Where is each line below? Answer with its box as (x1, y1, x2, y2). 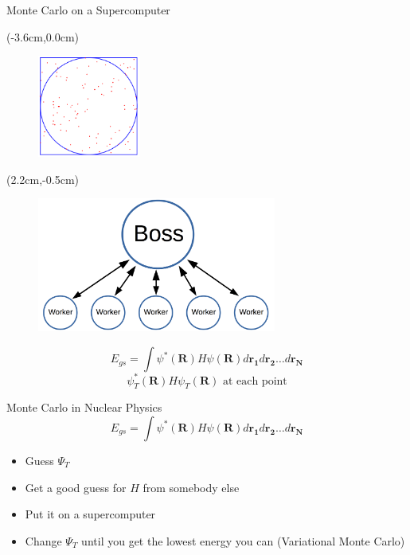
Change (25, 532, 62, 549)
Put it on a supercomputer (25, 506, 156, 522)
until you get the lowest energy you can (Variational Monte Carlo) (81, 532, 405, 549)
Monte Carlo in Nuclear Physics (6, 399, 162, 416)
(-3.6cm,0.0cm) (6, 28, 79, 45)
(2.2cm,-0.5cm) (6, 170, 79, 187)
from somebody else (143, 479, 240, 495)
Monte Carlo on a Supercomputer (6, 2, 170, 18)
